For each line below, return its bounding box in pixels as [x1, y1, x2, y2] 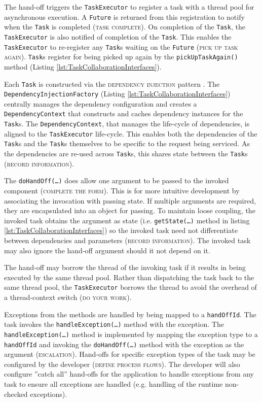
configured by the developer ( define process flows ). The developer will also [4, 358, 240, 369]
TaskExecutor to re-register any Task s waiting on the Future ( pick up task [4, 41, 238, 52]
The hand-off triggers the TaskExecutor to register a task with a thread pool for [4, 2, 254, 12]
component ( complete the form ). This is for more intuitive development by [4, 185, 240, 195]
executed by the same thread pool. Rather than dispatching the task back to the [4, 272, 254, 282]
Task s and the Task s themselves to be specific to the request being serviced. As [4, 138, 250, 149]
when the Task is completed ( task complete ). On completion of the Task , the [4, 21, 245, 32]
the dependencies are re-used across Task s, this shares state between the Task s [4, 148, 248, 159]
